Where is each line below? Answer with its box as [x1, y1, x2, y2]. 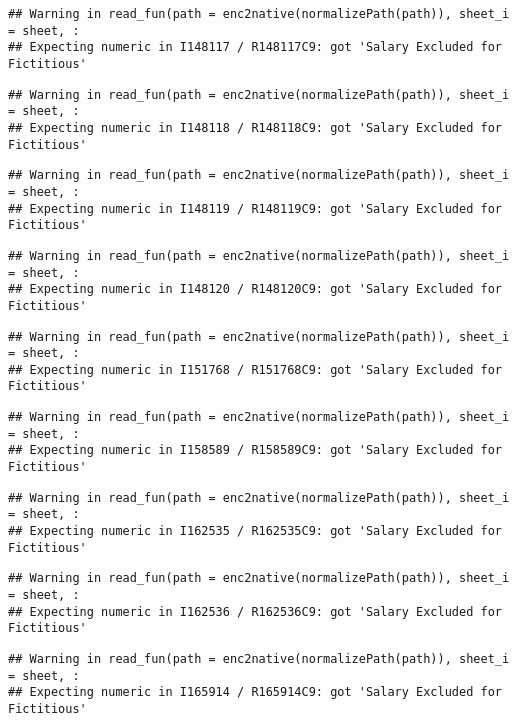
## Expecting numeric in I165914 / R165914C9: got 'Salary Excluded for [8, 685, 502, 700]
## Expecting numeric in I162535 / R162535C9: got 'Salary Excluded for [8, 524, 502, 539]
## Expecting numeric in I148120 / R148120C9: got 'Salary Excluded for [8, 282, 502, 297]
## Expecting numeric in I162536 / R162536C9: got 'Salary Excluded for [8, 604, 502, 619]
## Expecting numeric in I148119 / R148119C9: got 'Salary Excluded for [8, 201, 502, 216]
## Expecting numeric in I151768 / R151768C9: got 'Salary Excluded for [8, 362, 502, 377]
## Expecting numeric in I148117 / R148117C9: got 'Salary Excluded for [8, 40, 502, 55]
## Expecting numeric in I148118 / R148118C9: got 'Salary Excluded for [8, 120, 502, 135]
